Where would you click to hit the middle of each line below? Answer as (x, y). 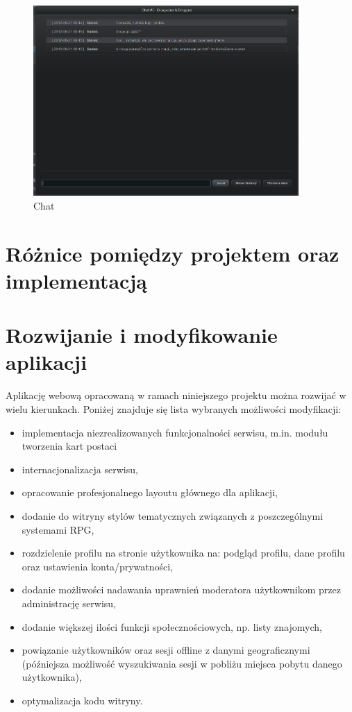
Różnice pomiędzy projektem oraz (173, 253)
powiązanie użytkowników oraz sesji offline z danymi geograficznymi (166, 650)
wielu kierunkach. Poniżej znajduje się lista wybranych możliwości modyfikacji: (174, 409)
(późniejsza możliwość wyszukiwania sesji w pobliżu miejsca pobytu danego (182, 663)
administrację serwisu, (69, 603)
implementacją (76, 280)
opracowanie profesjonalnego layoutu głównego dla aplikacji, (150, 492)
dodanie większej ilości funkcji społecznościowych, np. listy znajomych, (172, 626)
